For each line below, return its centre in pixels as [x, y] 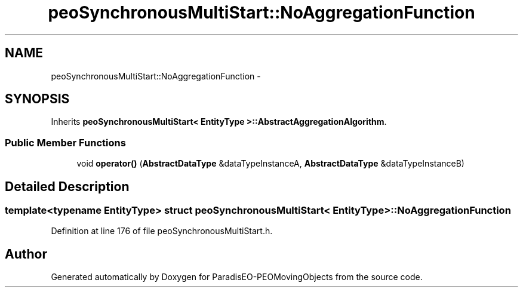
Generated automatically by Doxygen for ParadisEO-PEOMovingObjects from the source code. [237, 277]
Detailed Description [67, 186]
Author [26, 254]
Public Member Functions [65, 142]
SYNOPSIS [37, 99]
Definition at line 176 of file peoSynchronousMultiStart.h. [162, 231]
